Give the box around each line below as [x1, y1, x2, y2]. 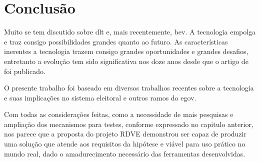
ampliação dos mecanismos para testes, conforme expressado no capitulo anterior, [4, 118, 253, 129]
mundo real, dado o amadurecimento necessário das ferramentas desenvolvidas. [4, 148, 245, 158]
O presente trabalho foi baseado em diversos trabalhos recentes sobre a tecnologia [4, 82, 254, 93]
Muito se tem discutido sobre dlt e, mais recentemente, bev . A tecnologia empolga [4, 26, 256, 37]
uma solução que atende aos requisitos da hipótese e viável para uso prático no [4, 138, 245, 149]
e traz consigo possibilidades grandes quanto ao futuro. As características [4, 36, 228, 46]
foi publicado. [4, 65, 45, 76]
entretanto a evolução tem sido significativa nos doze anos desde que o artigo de [4, 55, 248, 66]
